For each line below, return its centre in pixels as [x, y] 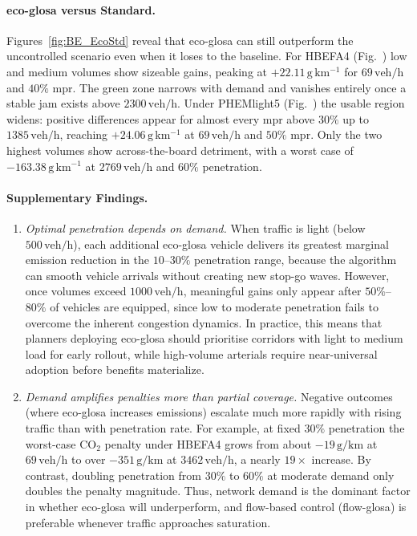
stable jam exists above [63, 103]
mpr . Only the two [336, 134]
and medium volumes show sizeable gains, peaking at [137, 71]
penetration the [366, 428]
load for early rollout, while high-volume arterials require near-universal [201, 353]
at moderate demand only [331, 475]
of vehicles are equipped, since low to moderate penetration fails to [214, 306]
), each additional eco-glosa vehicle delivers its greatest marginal [231, 244]
